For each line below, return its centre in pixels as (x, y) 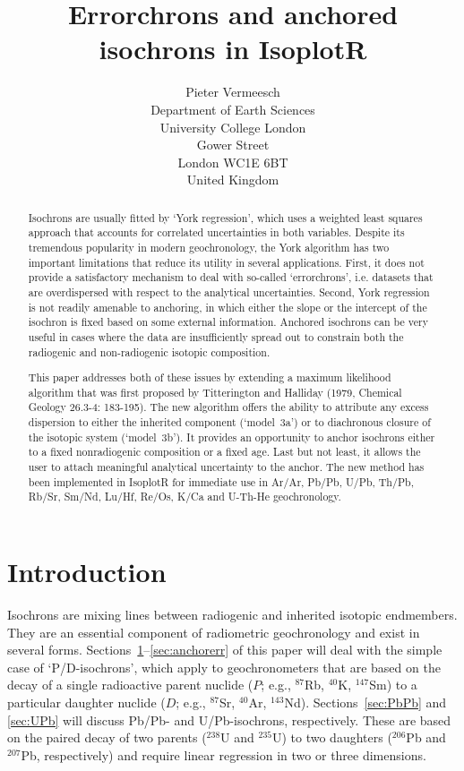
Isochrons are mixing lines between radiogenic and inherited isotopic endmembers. (232, 614)
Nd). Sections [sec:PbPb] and (365, 702)
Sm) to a (393, 685)
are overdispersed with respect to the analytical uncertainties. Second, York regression (229, 291)
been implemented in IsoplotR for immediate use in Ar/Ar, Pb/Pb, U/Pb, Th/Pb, (221, 481)
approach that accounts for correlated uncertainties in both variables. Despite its (216, 232)
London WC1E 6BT (233, 162)
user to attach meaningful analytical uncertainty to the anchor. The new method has (226, 467)
